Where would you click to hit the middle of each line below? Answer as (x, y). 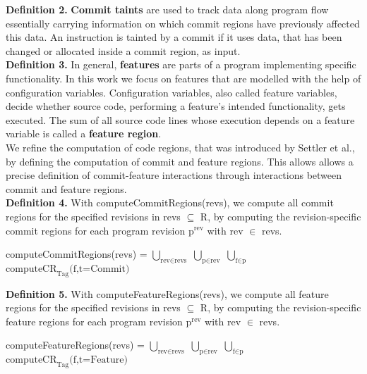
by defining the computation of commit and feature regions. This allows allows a (180, 161)
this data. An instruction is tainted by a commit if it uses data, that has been (174, 37)
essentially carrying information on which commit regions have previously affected (183, 23)
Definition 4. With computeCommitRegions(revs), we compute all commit (170, 202)
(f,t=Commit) (100, 269)
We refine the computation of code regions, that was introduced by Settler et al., (180, 147)
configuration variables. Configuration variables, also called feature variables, (172, 92)
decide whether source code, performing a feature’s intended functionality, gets (176, 106)
